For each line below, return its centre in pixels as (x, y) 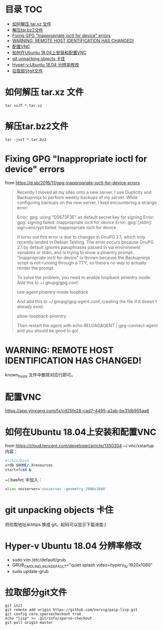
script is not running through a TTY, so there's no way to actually (82, 262)
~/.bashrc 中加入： (24, 480)
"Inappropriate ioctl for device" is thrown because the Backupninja (83, 258)
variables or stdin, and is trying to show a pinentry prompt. (75, 252)
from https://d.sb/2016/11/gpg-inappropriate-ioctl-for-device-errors (73, 183)
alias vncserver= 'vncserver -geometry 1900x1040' (56, 489)
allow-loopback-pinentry (41, 316)
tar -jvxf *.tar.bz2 (26, 139)
